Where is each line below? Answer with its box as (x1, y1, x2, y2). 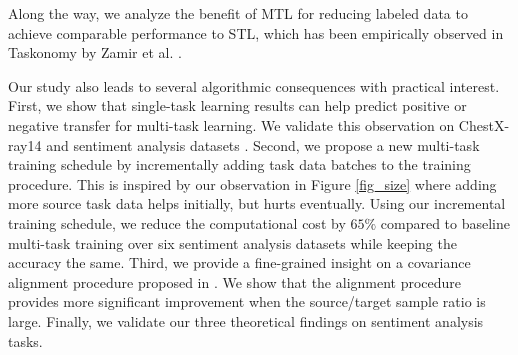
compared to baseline (380, 212, 511, 233)
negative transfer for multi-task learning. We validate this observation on (8, 114, 455, 135)
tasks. (8, 330, 43, 351)
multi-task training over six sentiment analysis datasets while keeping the (8, 232, 457, 253)
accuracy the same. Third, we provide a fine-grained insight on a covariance (8, 252, 471, 273)
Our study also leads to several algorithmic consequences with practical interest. (8, 75, 500, 96)
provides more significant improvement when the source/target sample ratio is (8, 291, 486, 312)
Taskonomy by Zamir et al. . (8, 42, 182, 63)
